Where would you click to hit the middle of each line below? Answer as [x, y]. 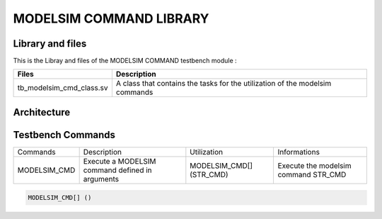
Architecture [42, 112]
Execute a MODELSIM [120, 161]
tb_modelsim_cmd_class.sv [63, 88]
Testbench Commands [64, 135]
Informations [299, 152]
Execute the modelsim [314, 165]
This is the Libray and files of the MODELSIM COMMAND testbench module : [125, 61]
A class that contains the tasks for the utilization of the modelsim [224, 84]
